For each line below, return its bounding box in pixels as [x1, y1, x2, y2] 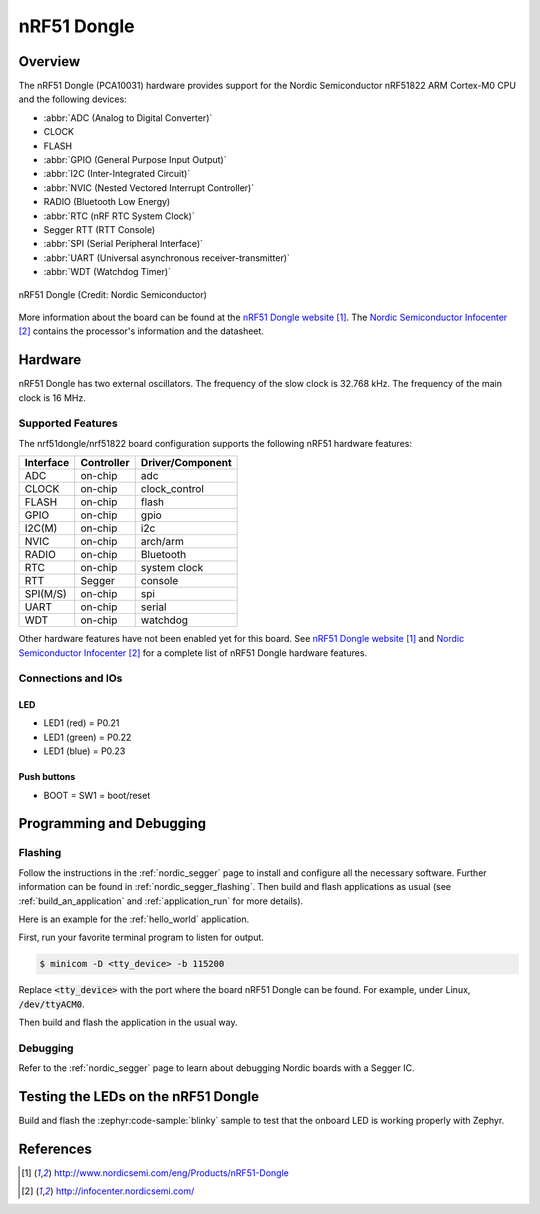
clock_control [140, 482, 205, 496]
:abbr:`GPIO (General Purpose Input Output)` [43, 154, 227, 166]
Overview [18, 53, 81, 70]
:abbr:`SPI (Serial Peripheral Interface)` [43, 238, 204, 250]
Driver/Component [140, 456, 232, 470]
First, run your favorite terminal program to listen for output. [18, 931, 265, 944]
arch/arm [140, 535, 184, 549]
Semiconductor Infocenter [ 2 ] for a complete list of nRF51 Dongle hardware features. [18, 646, 368, 659]
